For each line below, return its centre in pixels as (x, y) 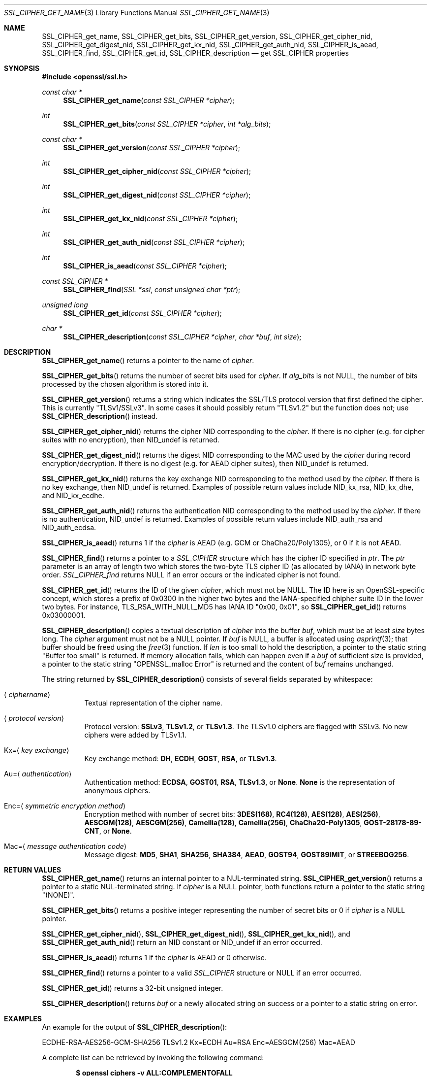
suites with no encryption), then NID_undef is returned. (131, 440)
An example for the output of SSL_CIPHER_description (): (135, 1027)
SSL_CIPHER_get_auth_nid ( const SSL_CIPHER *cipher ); (154, 242)
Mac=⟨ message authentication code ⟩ (65, 846)
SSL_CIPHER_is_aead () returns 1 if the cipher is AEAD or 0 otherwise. (154, 958)
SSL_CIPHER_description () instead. (100, 416)
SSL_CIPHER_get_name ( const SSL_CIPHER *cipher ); (149, 100)
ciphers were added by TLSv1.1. (135, 735)
